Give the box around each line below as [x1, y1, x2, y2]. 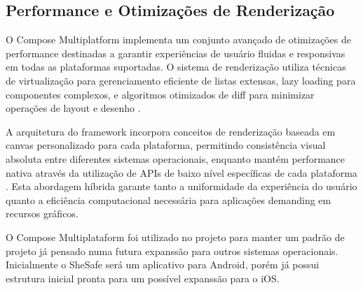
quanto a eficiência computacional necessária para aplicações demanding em [6, 192, 331, 207]
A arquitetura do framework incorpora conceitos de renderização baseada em [6, 124, 336, 138]
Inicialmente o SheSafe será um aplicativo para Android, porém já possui [6, 257, 320, 272]
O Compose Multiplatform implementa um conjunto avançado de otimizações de [6, 32, 351, 47]
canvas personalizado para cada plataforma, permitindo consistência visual [6, 138, 326, 152]
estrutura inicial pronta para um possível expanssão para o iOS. [6, 270, 280, 285]
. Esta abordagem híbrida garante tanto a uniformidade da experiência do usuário [6, 179, 357, 194]
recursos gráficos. [6, 206, 78, 221]
